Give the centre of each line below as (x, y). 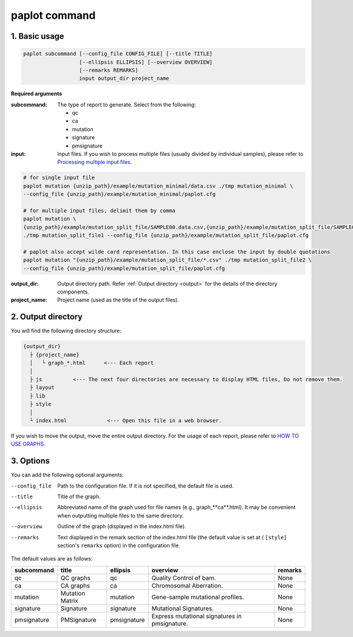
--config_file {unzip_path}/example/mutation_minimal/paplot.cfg (119, 194)
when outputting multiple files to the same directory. (121, 515)
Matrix (69, 601)
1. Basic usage (38, 36)
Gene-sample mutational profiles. (198, 597)
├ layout (42, 388)
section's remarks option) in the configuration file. (119, 545)
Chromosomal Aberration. (187, 585)
